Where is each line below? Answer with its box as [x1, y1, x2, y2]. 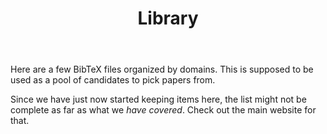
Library [137, 7, 199, 30]
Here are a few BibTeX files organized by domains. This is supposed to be [10, 63, 314, 76]
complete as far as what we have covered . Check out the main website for [10, 104, 317, 116]
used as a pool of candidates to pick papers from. [10, 74, 216, 86]
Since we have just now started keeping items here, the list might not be [10, 93, 307, 106]
